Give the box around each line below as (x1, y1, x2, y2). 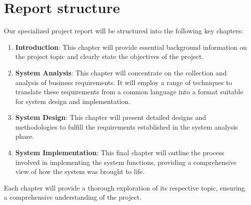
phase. (15, 131, 34, 141)
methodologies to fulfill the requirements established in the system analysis (15, 121, 238, 132)
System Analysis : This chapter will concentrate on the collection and (15, 67, 227, 77)
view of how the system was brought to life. (15, 166, 145, 176)
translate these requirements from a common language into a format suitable (15, 87, 243, 97)
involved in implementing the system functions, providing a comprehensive (15, 157, 236, 167)
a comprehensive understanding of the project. (4, 192, 141, 202)
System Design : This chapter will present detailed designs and (15, 112, 206, 122)
